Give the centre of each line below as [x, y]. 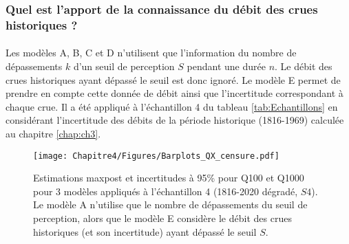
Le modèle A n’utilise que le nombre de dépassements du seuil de [170, 204]
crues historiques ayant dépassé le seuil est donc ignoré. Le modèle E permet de [173, 79]
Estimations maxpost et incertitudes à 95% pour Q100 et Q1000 [169, 178]
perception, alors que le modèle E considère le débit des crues [162, 218]
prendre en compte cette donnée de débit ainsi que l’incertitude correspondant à [174, 93]
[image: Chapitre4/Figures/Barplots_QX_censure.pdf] [156, 156]
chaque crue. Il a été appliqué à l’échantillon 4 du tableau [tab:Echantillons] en [172, 106]
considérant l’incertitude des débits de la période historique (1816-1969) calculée [175, 120]
